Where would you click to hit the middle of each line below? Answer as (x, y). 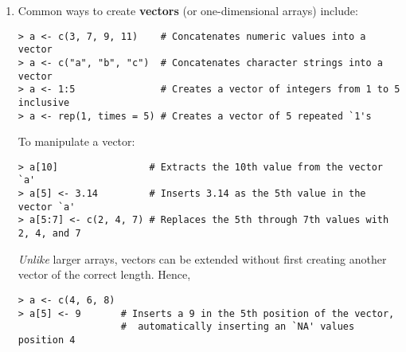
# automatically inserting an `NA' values (238, 327)
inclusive (44, 102)
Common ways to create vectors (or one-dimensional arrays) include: (188, 10)
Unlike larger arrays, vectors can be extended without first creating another (202, 258)
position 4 (47, 340)
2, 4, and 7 (49, 234)
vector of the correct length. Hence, (104, 274)
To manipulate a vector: (76, 141)
